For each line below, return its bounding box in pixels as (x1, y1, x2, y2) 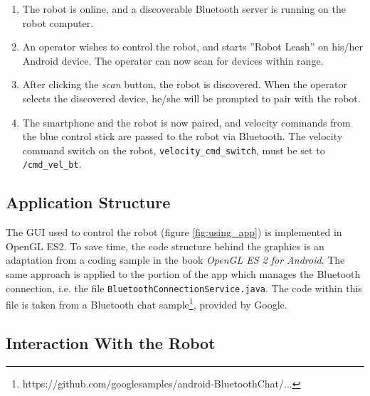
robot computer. (22, 15, 94, 30)
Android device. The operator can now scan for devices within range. (22, 53, 324, 68)
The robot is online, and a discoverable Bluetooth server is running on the (22, 1, 346, 16)
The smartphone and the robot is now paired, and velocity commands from (22, 114, 351, 129)
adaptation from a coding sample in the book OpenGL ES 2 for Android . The (6, 252, 345, 267)
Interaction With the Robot (6, 331, 216, 353)
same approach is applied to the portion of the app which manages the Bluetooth (6, 267, 361, 282)
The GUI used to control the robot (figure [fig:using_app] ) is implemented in (6, 225, 342, 240)
